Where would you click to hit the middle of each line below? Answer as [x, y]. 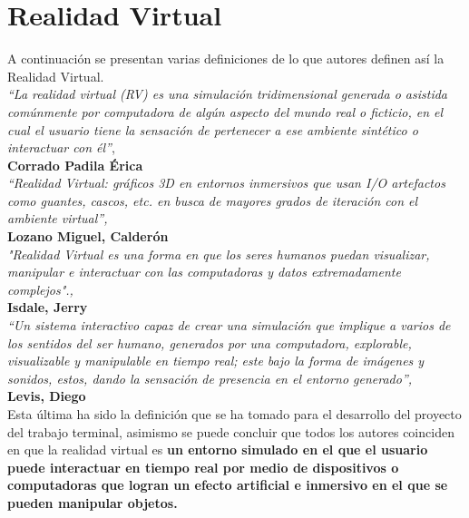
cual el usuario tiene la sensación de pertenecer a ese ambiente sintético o [213, 129]
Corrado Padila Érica [75, 165]
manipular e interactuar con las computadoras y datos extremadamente [204, 272]
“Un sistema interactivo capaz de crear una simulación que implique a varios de [229, 325]
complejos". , [40, 289]
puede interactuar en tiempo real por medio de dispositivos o [203, 467]
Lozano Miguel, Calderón [88, 236]
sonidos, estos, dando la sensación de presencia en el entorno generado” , [210, 378]
